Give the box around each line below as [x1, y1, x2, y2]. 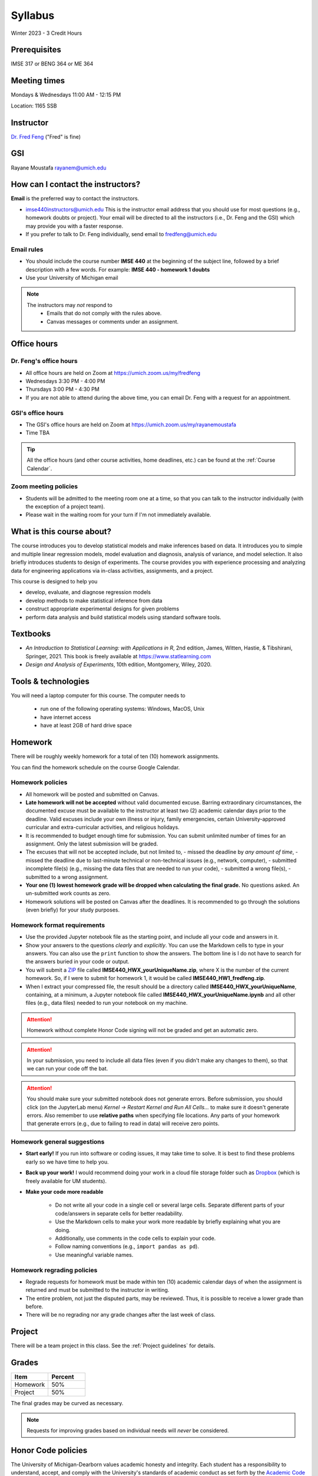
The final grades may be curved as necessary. [11, 1400, 124, 1407]
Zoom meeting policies [11, 482, 78, 491]
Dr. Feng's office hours [11, 357, 78, 365]
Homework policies [11, 778, 68, 786]
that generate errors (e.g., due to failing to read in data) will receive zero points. [26, 1120, 220, 1127]
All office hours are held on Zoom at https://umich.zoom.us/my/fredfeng [25, 369, 200, 376]
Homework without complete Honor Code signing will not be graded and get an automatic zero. [26, 1027, 259, 1034]
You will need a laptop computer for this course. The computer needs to [11, 692, 185, 699]
